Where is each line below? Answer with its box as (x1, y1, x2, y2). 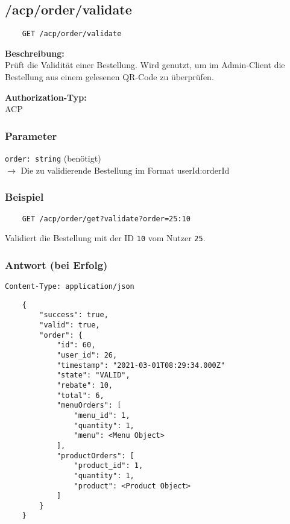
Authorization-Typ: (5, 90, 87, 103)
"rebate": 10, (56, 380, 113, 390)
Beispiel (5, 189, 44, 204)
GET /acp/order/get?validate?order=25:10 (22, 214, 191, 223)
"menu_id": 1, (74, 411, 130, 420)
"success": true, (39, 311, 109, 320)
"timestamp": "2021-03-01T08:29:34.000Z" (56, 361, 225, 370)
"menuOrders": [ (56, 401, 122, 410)
